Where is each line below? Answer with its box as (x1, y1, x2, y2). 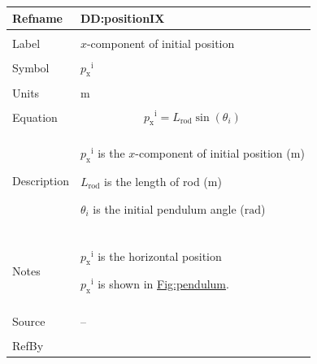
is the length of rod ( (104, 172, 208, 189)
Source (12, 312, 46, 329)
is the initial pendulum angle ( (93, 200, 245, 217)
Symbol (12, 59, 50, 76)
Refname (12, 9, 63, 26)
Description (12, 172, 69, 189)
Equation (12, 109, 58, 126)
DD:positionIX (80, 9, 165, 26)
